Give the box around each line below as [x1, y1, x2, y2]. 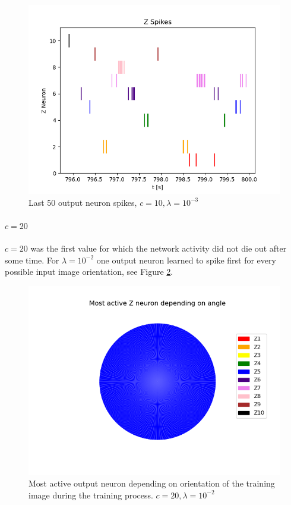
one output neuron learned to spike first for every [96, 253, 276, 266]
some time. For [5, 253, 59, 266]
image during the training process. [29, 488, 153, 501]
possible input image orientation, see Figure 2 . [5, 265, 173, 278]
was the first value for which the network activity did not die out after [30, 241, 287, 254]
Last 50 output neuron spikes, [29, 196, 137, 208]
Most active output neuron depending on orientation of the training [29, 477, 275, 490]
